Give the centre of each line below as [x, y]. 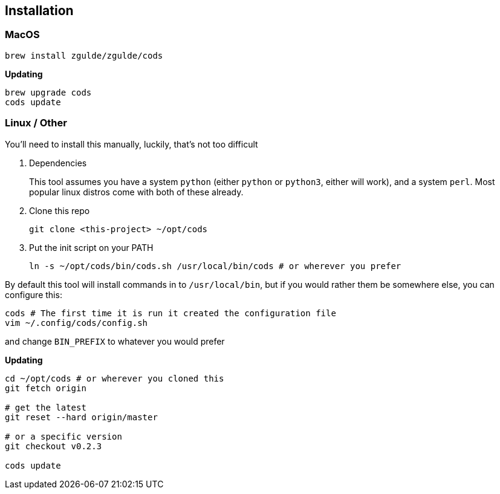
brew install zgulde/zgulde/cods [84, 55]
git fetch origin [46, 388]
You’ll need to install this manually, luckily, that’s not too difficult [131, 144]
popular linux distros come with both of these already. [136, 192]
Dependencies [58, 163]
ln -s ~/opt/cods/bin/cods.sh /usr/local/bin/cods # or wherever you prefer [215, 266]
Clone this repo [60, 210]
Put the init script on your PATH [91, 247]
